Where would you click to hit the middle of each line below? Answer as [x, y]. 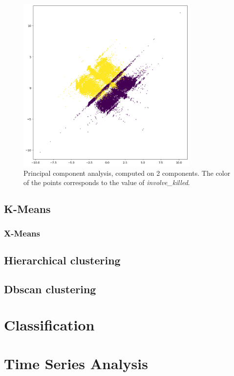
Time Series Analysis [76, 363]
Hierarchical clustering [62, 260]
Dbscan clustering [50, 289]
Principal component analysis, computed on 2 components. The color [127, 173]
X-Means [22, 233]
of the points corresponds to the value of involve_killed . [107, 182]
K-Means [27, 209]
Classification [49, 325]
